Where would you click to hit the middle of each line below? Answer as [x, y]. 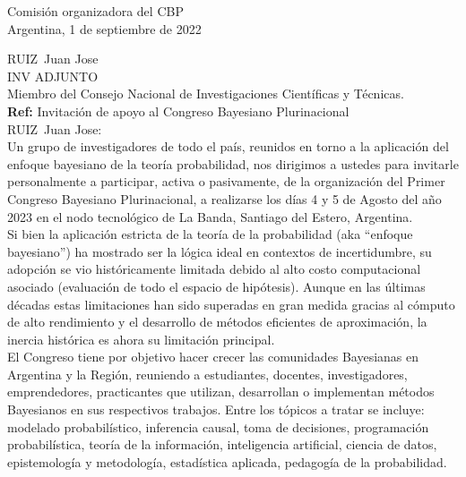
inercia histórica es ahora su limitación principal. [141, 339]
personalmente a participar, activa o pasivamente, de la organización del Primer [226, 181]
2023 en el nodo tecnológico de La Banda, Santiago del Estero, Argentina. [210, 216]
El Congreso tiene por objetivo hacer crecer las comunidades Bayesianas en [213, 357]
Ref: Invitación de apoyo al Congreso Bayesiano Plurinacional [178, 111]
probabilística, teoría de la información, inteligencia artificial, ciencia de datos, [222, 444]
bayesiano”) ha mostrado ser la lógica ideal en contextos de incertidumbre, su [220, 251]
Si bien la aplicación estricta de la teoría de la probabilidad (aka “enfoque [210, 234]
